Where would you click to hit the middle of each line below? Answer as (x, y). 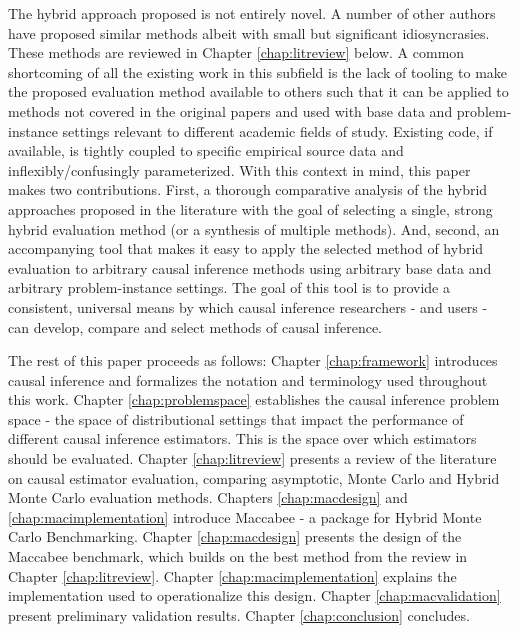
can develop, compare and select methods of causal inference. (195, 326)
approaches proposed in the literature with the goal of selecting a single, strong (250, 208)
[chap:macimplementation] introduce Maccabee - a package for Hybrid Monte (245, 516)
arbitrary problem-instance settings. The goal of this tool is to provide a (229, 287)
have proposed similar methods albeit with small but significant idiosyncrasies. (249, 32)
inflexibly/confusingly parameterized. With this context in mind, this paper (239, 169)
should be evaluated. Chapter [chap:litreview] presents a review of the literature (252, 458)
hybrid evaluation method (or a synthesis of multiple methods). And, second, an (254, 228)
